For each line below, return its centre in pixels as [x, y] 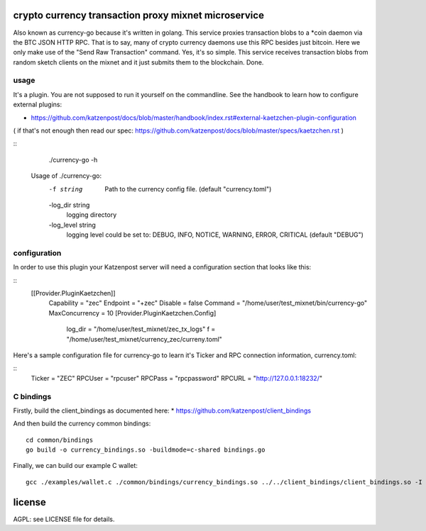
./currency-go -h [73, 160]
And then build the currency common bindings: [82, 424]
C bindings [32, 396]
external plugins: [38, 105]
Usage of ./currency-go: [66, 176]
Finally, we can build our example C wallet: [76, 466]
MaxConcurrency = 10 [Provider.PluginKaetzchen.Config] [132, 313]
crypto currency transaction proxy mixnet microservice [138, 15]
